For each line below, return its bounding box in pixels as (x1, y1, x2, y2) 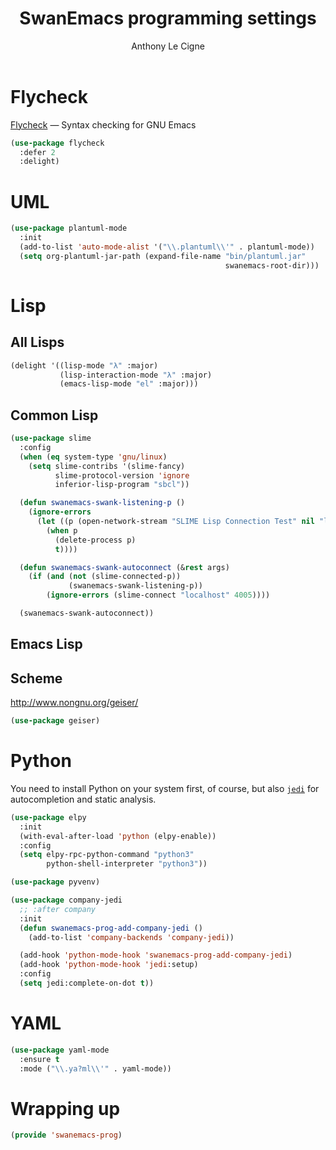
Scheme (10, 670, 63, 687)
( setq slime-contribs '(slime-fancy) (28, 461, 186, 471)
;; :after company (19, 904, 97, 914)
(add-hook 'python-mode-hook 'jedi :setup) (19, 960, 199, 970)
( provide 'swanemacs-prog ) (10, 1130, 123, 1141)
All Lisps (10, 334, 65, 351)
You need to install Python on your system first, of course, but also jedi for (10, 782, 320, 794)
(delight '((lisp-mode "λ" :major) (10, 360, 159, 371)
